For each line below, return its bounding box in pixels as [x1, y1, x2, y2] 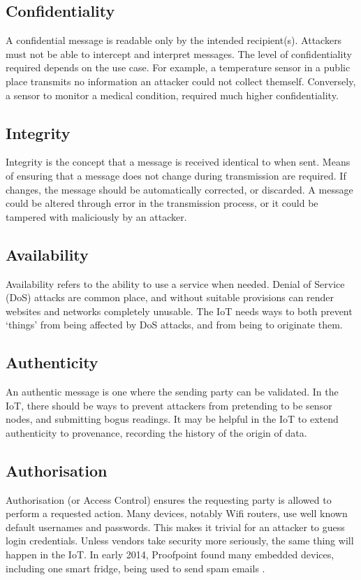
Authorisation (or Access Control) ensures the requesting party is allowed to [6, 492, 332, 507]
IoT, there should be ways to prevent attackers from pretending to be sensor [6, 398, 332, 412]
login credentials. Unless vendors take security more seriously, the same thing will [6, 533, 354, 548]
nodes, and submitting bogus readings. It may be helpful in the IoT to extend [6, 412, 339, 426]
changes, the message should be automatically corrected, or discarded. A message [6, 182, 353, 196]
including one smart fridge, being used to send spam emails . [6, 560, 265, 575]
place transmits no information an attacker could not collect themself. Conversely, [6, 73, 356, 88]
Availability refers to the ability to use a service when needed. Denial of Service [6, 276, 345, 291]
